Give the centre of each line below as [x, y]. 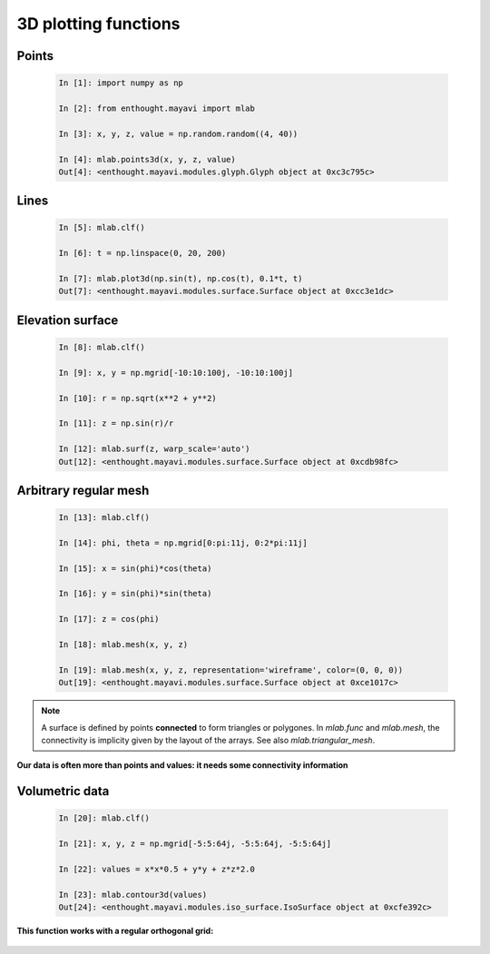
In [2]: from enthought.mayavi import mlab [157, 108]
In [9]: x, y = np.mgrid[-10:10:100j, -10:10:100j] [176, 373]
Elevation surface [68, 320]
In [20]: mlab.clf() [104, 818]
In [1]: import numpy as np [121, 83]
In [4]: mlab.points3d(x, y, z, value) [147, 159]
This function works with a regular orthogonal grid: [115, 931]
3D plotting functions [98, 24]
